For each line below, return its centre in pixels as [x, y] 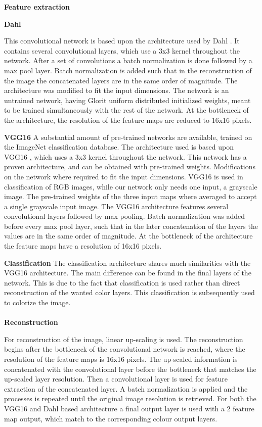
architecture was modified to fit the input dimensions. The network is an [117, 90]
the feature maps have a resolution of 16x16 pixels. [83, 246]
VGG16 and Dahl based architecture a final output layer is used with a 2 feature [129, 408]
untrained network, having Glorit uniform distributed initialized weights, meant [127, 100]
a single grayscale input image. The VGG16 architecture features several [116, 206]
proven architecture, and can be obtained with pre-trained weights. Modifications [130, 167]
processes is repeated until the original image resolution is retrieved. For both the [130, 398]
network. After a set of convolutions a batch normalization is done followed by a [128, 60]
